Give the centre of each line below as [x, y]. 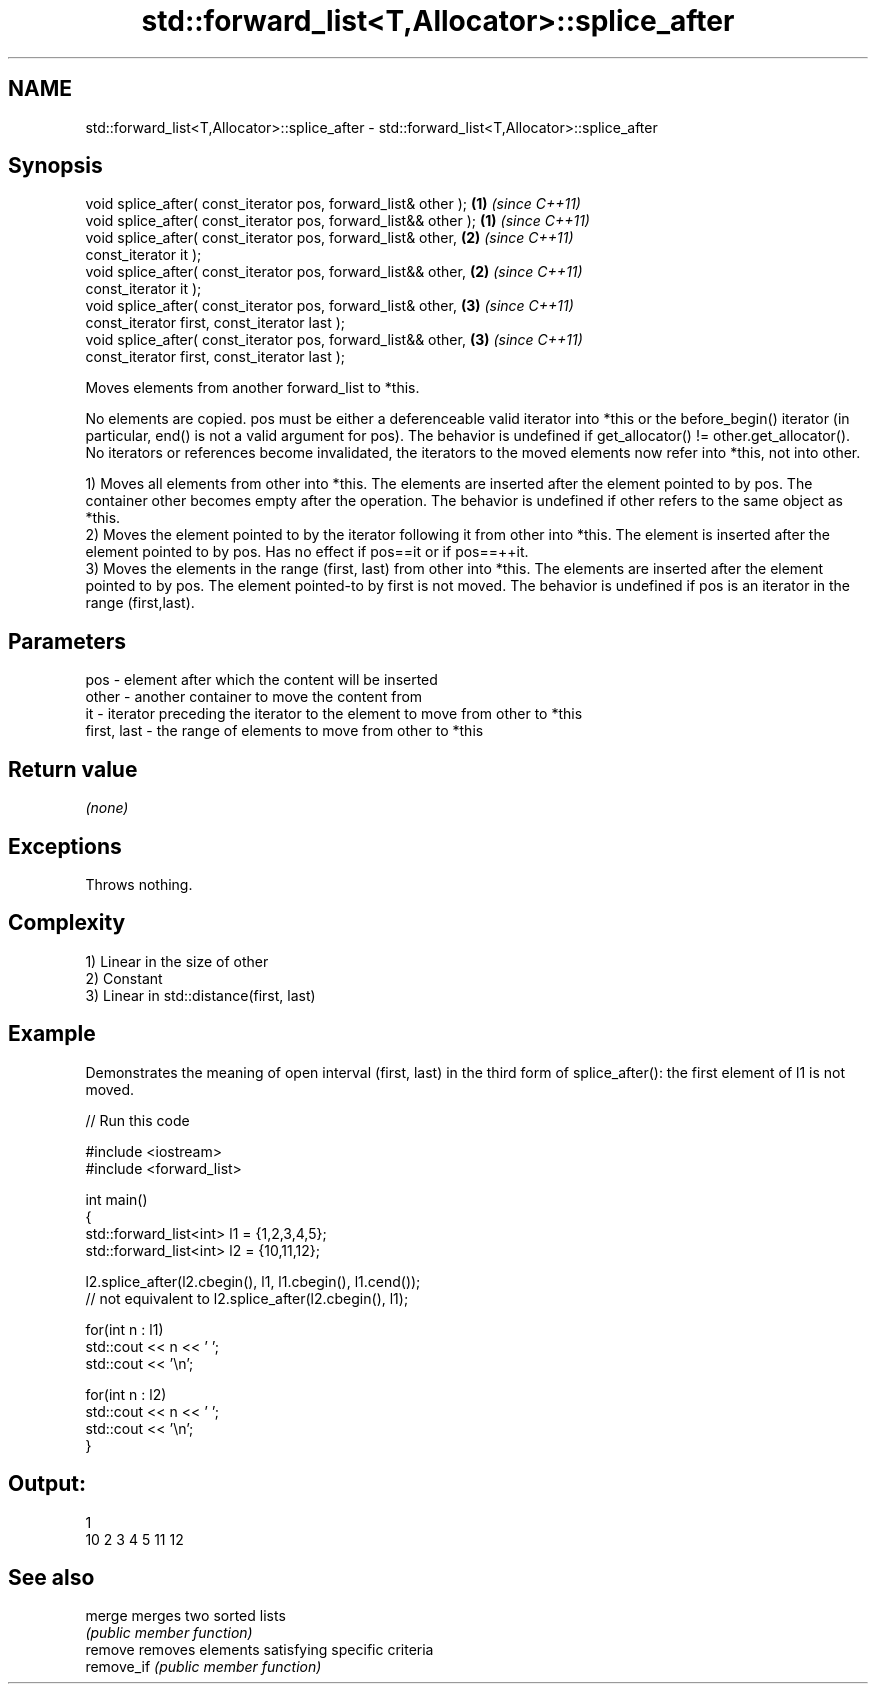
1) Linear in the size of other [177, 961]
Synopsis [55, 166]
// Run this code [137, 1120]
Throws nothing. [139, 884]
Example [52, 1034]
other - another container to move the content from [254, 697]
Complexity [67, 923]
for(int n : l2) [126, 1394]
